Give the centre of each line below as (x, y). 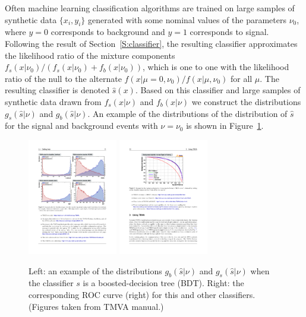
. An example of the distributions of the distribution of (187, 113)
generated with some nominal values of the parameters (187, 19)
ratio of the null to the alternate (63, 78)
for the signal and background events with (81, 126)
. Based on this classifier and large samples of (218, 90)
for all (241, 78)
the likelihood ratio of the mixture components (90, 55)
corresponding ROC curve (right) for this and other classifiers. (142, 294)
